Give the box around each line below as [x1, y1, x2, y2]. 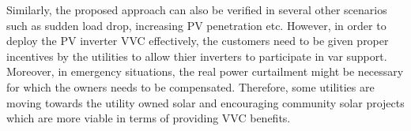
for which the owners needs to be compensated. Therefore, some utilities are [6, 78, 375, 95]
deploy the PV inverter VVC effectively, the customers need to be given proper [6, 32, 389, 49]
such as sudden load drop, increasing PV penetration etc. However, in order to [6, 17, 386, 33]
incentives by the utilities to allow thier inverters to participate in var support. [6, 47, 387, 64]
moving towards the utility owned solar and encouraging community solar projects [6, 94, 405, 110]
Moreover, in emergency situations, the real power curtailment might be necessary [6, 63, 404, 80]
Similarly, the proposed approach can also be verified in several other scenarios [6, 2, 387, 17]
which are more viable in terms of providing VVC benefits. [6, 110, 291, 126]
